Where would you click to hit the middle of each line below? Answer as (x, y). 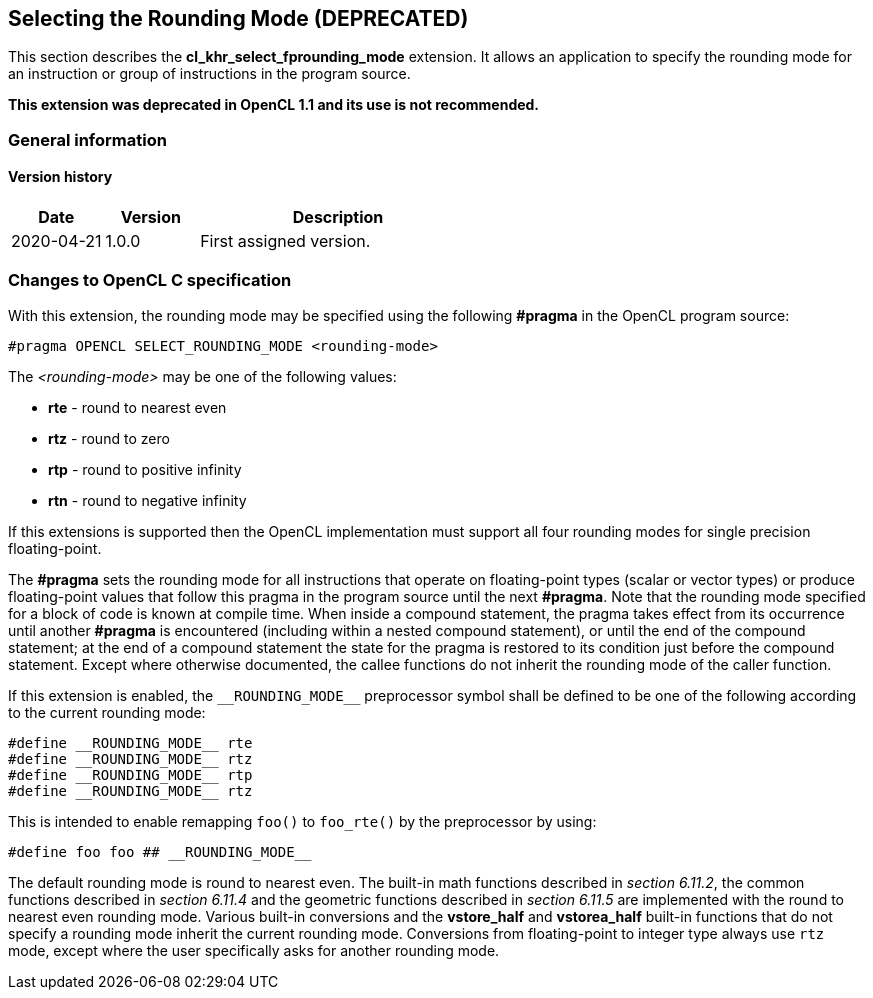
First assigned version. (285, 241)
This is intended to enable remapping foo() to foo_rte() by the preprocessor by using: (302, 821)
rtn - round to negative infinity (147, 500)
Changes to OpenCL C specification (150, 280)
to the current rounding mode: (107, 712)
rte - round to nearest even (137, 407)
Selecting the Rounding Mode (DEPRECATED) (238, 18)
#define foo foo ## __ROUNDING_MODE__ (160, 851)
